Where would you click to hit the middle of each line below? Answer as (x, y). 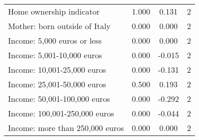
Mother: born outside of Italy (59, 26)
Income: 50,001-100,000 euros (59, 99)
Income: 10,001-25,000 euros (57, 69)
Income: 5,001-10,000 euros (55, 55)
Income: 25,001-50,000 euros (57, 84)
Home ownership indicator (54, 11)
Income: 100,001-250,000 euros (61, 113)
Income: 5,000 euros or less (55, 40)
